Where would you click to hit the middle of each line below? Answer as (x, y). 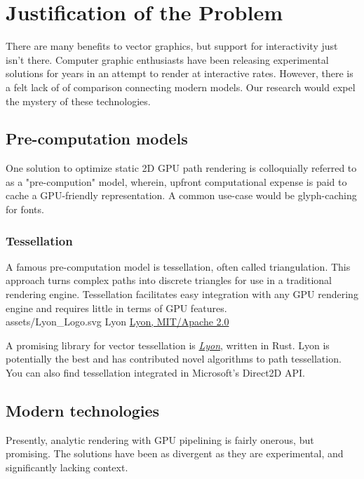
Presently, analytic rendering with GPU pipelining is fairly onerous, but (160, 439)
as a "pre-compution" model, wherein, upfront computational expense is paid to (176, 181)
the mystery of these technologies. (78, 101)
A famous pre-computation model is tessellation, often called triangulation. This (178, 266)
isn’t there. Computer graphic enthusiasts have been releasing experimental (167, 59)
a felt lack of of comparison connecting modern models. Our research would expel (181, 87)
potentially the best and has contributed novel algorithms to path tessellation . (174, 359)
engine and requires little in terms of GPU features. (116, 308)
